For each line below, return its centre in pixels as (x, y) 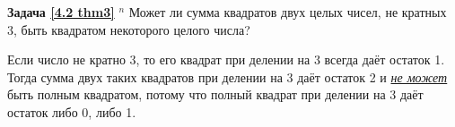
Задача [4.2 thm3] (61, 12)
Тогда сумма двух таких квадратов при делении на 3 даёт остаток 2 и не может (227, 76)
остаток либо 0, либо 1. (72, 111)
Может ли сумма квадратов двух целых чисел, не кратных (288, 12)
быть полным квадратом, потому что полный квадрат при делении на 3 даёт (215, 94)
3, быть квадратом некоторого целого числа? (129, 29)
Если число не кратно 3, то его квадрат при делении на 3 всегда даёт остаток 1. (226, 59)
